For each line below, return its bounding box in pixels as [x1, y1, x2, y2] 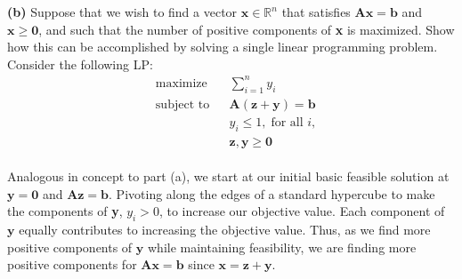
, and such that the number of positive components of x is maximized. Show [38, 20, 455, 38]
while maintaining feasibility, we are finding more [147, 237, 417, 256]
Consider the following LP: [7, 54, 153, 73]
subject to [155, 98, 210, 111]
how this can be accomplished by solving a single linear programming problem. [7, 37, 438, 56]
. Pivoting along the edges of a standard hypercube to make [109, 184, 435, 203]
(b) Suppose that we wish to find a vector [7, 3, 238, 20]
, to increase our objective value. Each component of [158, 202, 445, 220]
